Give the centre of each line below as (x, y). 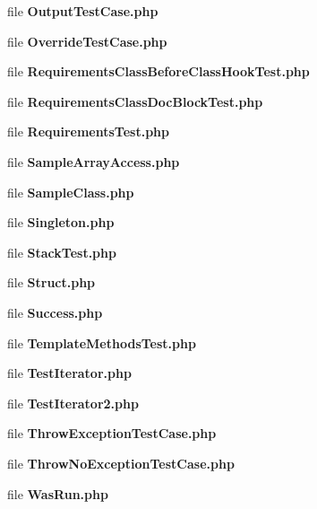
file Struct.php (51, 282)
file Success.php (55, 312)
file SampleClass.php (71, 192)
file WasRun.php (58, 493)
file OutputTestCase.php (83, 11)
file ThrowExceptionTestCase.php (112, 433)
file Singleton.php (61, 222)
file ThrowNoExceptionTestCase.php (121, 463)
